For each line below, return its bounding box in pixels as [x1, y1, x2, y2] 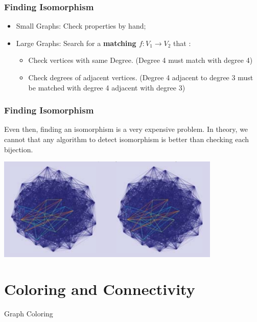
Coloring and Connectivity [4, 279, 195, 300]
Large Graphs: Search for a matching [16, 37, 136, 48]
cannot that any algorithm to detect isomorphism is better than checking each [4, 134, 249, 144]
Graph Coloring [4, 308, 53, 319]
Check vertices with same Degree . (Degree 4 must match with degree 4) [28, 55, 253, 65]
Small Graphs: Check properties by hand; [16, 20, 146, 31]
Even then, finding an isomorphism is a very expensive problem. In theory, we [4, 124, 248, 134]
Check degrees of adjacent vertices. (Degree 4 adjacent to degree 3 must [28, 72, 253, 82]
